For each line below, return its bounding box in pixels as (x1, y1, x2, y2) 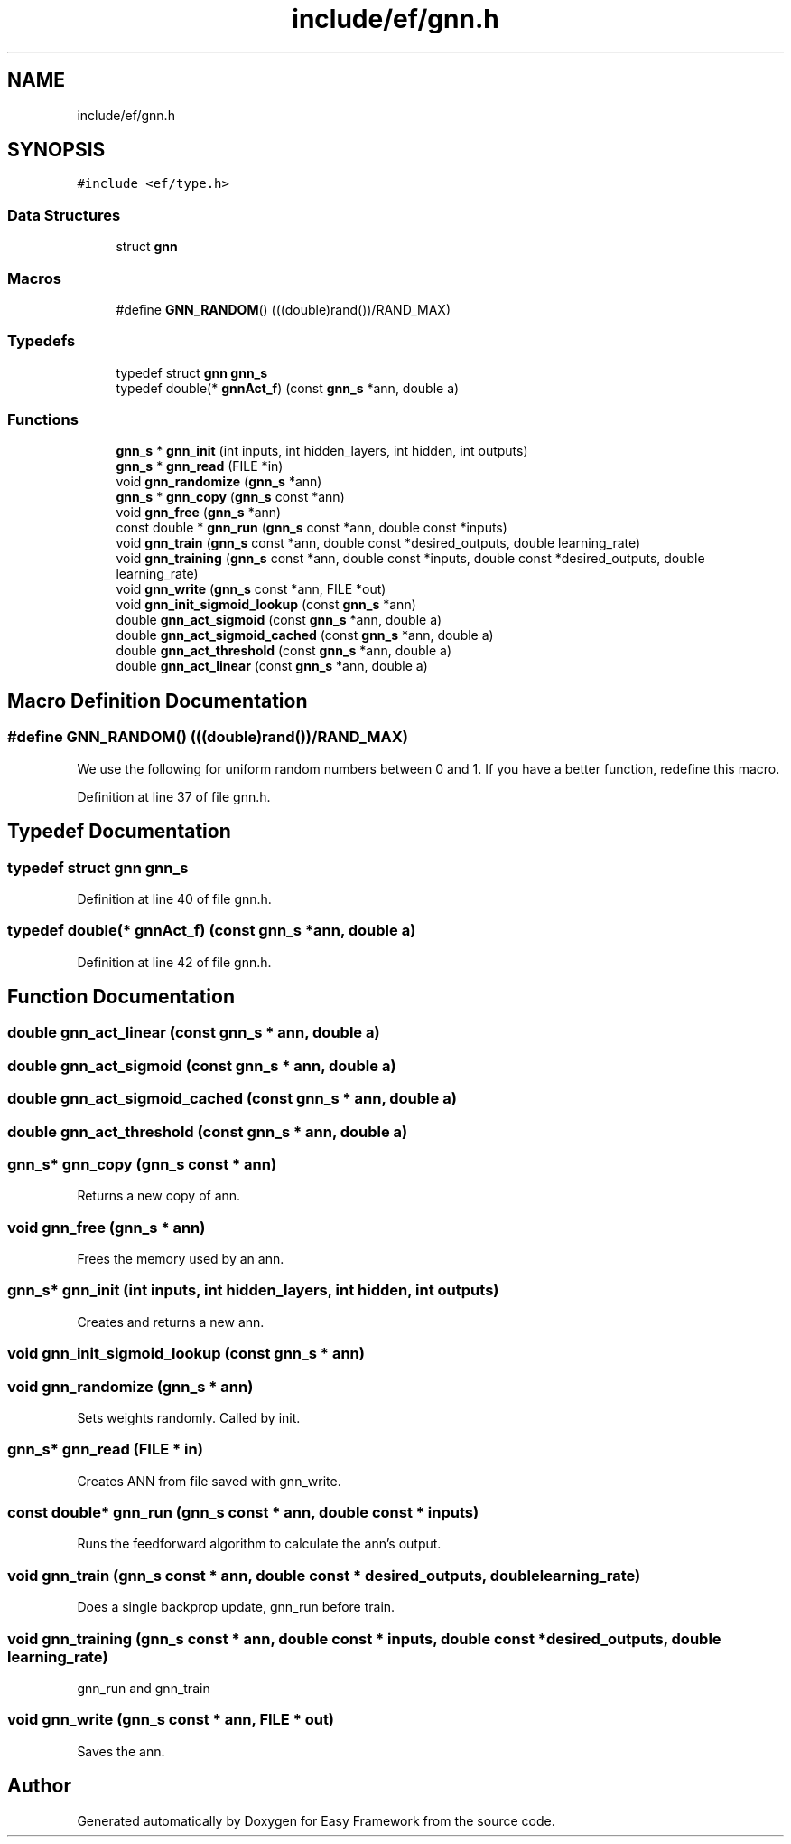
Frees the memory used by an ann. (77, 1251, 284, 1267)
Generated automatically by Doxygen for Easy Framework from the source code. (77, 1812, 555, 1829)
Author (7, 1774, 71, 1798)
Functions (7, 410, 79, 429)
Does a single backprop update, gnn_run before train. (77, 1599, 395, 1615)
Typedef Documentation (7, 820, 231, 843)
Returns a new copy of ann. (77, 1188, 241, 1204)
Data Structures (7, 205, 121, 224)
